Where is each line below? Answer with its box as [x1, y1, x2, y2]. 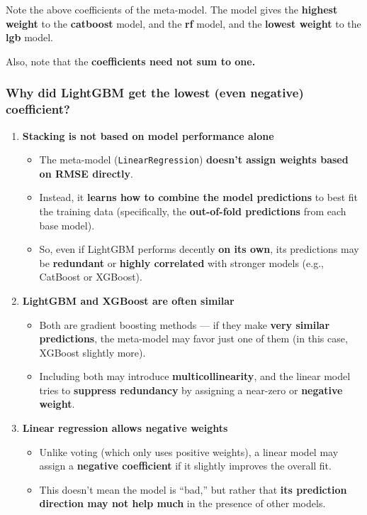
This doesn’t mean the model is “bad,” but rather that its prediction [39, 482, 347, 497]
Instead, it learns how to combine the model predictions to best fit [39, 190, 358, 205]
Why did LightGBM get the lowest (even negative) [6, 84, 304, 102]
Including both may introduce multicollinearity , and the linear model [39, 369, 351, 384]
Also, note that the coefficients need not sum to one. [6, 53, 256, 68]
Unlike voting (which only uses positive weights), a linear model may [39, 444, 339, 459]
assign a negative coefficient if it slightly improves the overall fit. [39, 458, 332, 473]
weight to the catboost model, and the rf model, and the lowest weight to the [6, 16, 361, 31]
